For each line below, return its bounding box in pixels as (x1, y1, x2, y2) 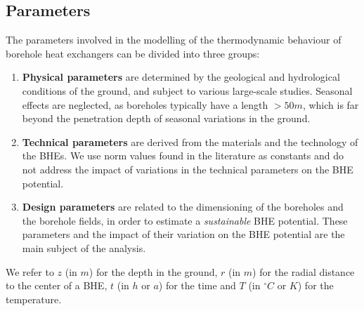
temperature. (6, 291, 62, 306)
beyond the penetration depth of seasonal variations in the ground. (22, 111, 311, 126)
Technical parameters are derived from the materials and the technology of (22, 134, 358, 149)
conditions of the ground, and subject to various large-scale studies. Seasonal (22, 83, 353, 98)
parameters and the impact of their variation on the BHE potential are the (22, 227, 345, 241)
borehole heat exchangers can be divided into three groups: (6, 46, 260, 60)
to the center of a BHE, (6, 278, 108, 293)
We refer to (6, 264, 54, 279)
